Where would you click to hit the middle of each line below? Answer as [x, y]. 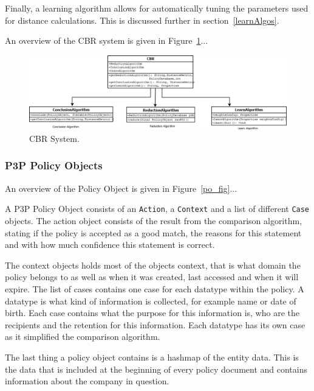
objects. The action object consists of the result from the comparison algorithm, [154, 220]
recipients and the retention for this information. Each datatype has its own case [155, 324]
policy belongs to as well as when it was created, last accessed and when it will [152, 277]
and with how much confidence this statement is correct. [110, 245]
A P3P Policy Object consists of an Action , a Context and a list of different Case [157, 209]
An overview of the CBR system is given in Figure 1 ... [107, 41]
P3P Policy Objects [54, 165]
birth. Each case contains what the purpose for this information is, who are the [152, 313]
